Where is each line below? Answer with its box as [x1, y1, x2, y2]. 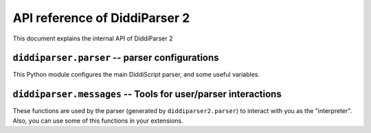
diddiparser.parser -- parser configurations [12, 52, 219, 64]
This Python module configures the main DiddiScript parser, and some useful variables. [12, 71, 260, 79]
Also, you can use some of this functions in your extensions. [12, 117, 183, 125]
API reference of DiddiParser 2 [12, 10, 190, 25]
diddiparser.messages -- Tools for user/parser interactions [12, 88, 282, 100]
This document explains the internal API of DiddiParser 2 [12, 34, 173, 43]
